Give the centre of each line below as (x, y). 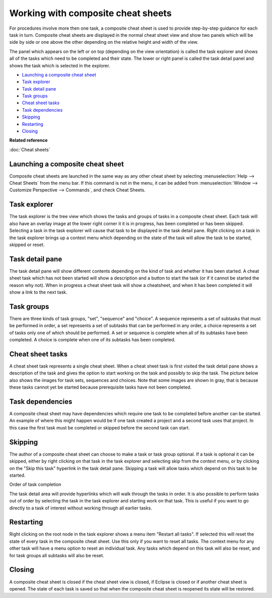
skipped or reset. (27, 245)
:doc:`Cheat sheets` (30, 149)
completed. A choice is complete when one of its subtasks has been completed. (92, 340)
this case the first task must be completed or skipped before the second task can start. (99, 427)
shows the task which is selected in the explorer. (60, 65)
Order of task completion (35, 484)
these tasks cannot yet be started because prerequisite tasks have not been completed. (100, 387)
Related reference (28, 140)
